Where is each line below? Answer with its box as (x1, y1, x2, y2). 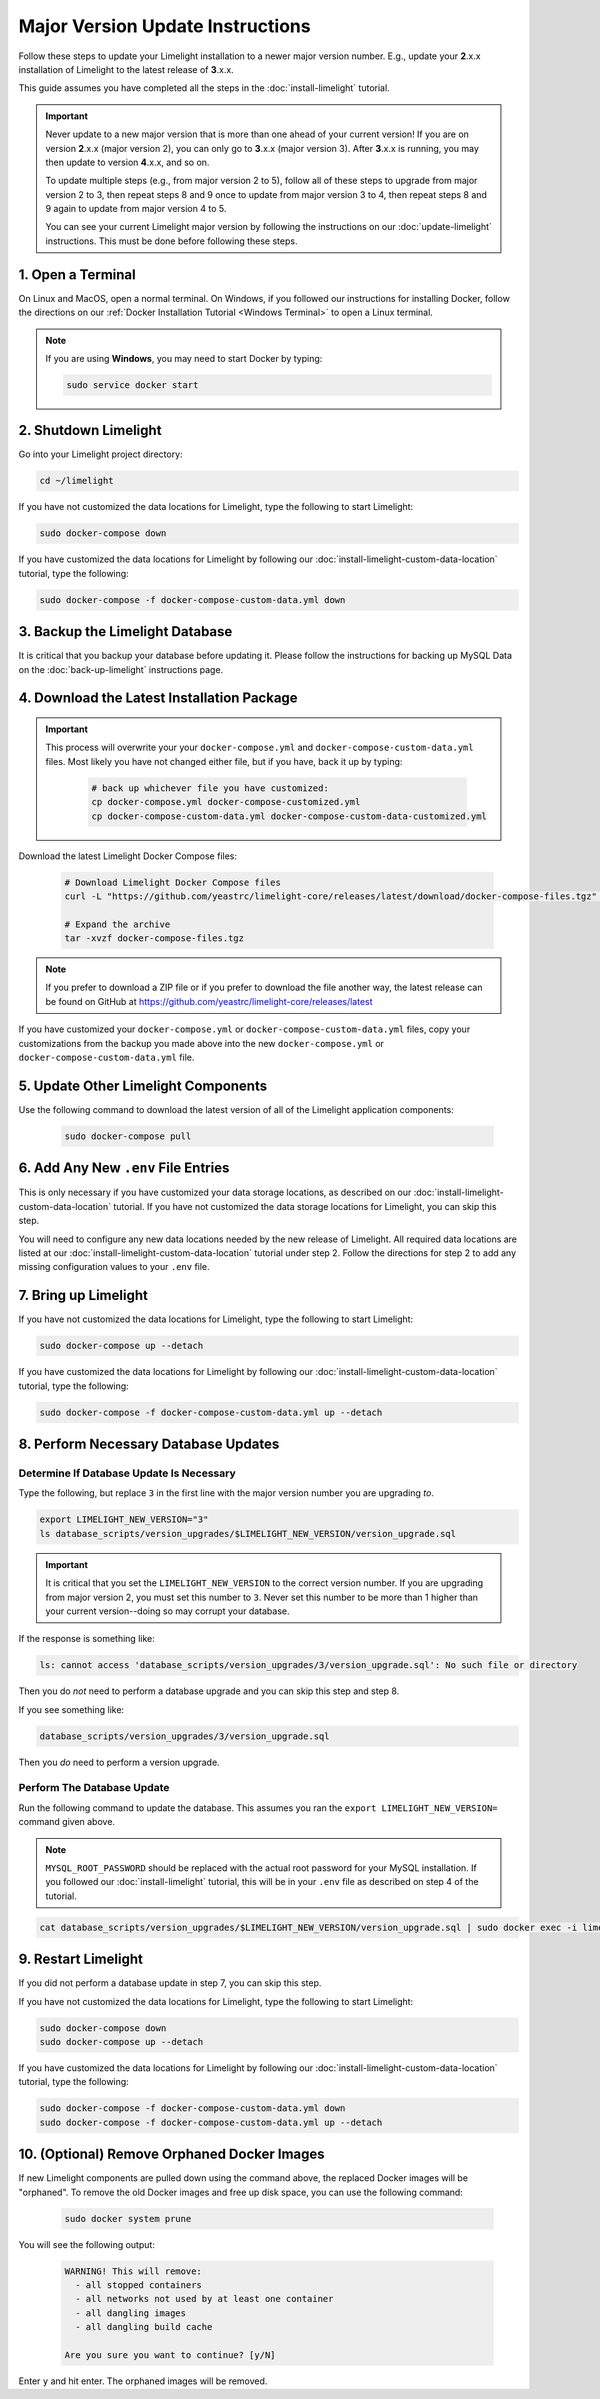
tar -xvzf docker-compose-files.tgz (64, 933, 245, 944)
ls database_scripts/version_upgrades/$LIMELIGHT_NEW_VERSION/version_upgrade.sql (39, 1528, 457, 1539)
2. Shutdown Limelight (18, 422, 162, 439)
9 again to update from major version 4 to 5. (45, 203, 227, 215)
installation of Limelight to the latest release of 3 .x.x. (18, 63, 234, 75)
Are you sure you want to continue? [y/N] (64, 2349, 276, 2360)
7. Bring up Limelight (18, 1287, 149, 1304)
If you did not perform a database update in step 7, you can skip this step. (18, 1977, 322, 1989)
